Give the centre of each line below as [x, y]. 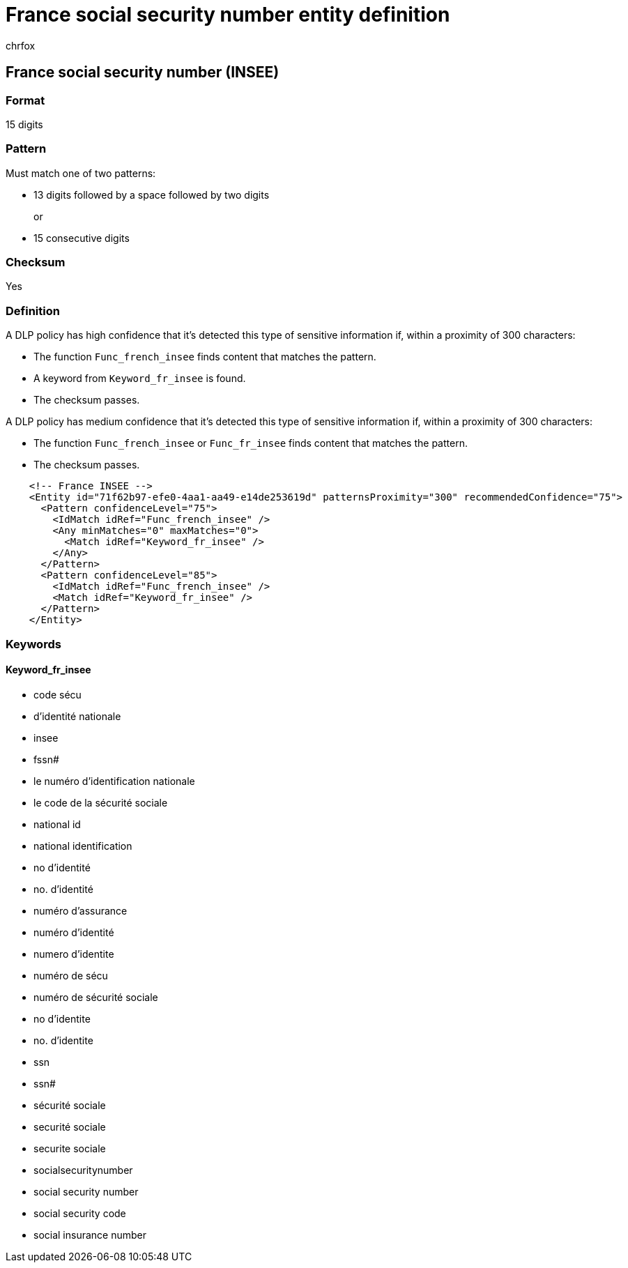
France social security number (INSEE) [143, 72]
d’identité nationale [77, 716]
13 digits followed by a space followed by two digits [152, 194]
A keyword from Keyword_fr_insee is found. [140, 379]
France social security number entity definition [228, 15]
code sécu [58, 694]
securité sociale [70, 1126]
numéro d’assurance [81, 910]
